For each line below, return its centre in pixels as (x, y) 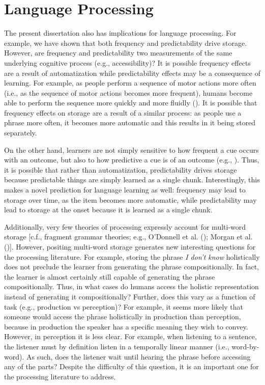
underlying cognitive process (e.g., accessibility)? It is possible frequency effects (127, 62)
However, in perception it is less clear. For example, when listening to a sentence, (130, 336)
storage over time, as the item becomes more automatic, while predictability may (130, 199)
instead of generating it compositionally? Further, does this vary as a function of (130, 296)
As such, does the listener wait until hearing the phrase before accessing (138, 356)
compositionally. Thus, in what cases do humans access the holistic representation (131, 286)
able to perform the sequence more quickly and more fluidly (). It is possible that (131, 103)
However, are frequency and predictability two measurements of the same (118, 53)
